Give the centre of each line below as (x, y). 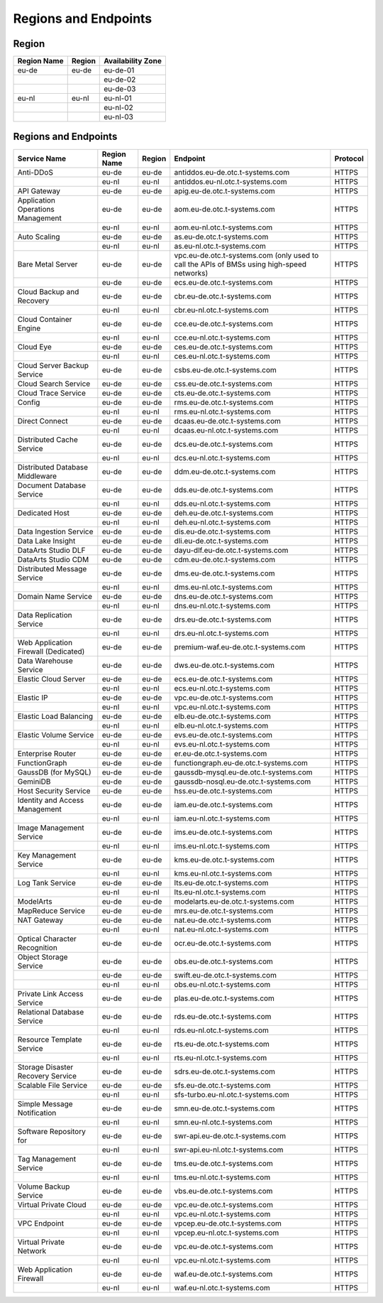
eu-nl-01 (118, 98)
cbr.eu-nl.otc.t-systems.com (221, 310)
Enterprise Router (47, 753)
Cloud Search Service (54, 384)
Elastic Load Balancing (55, 716)
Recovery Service (47, 1076)
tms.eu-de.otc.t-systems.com (223, 1163)
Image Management (51, 828)
